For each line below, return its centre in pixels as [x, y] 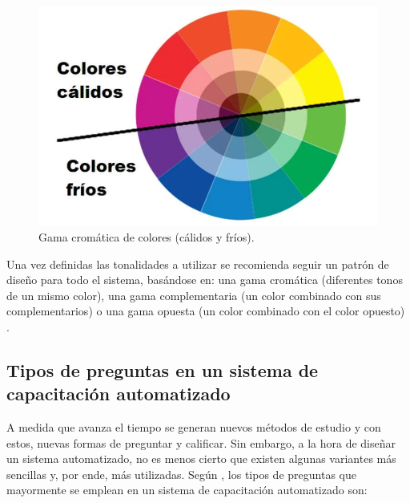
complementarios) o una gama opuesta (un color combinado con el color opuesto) [206, 311]
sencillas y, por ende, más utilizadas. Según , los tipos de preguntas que [181, 474]
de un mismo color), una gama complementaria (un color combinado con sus [194, 295]
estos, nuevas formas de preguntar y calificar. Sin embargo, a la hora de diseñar [201, 442]
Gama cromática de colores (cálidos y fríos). [147, 236]
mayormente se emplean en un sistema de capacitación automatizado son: [187, 490]
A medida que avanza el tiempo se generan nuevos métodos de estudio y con [194, 427]
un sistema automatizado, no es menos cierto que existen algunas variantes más [201, 458]
